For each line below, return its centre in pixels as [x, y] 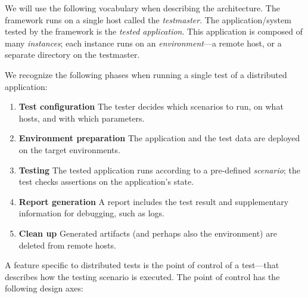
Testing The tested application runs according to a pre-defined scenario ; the [159, 170]
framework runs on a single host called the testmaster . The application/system [148, 19]
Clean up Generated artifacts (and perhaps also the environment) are [148, 233]
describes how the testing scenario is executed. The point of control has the [142, 276]
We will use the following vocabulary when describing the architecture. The [142, 8]
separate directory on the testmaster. [72, 55]
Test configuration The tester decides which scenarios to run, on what [151, 106]
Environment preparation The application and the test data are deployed [159, 138]
